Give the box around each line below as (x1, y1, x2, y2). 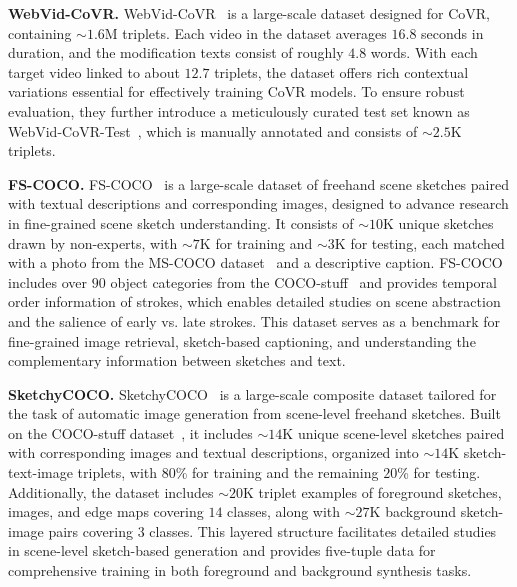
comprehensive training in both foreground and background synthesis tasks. (8, 560, 472, 581)
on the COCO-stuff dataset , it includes (8, 422, 253, 443)
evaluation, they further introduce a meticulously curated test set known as (8, 100, 470, 121)
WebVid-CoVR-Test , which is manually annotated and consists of (8, 120, 418, 141)
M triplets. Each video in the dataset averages (104, 22, 387, 43)
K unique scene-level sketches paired (282, 422, 505, 443)
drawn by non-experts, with (8, 232, 178, 253)
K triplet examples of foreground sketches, (243, 481, 502, 502)
